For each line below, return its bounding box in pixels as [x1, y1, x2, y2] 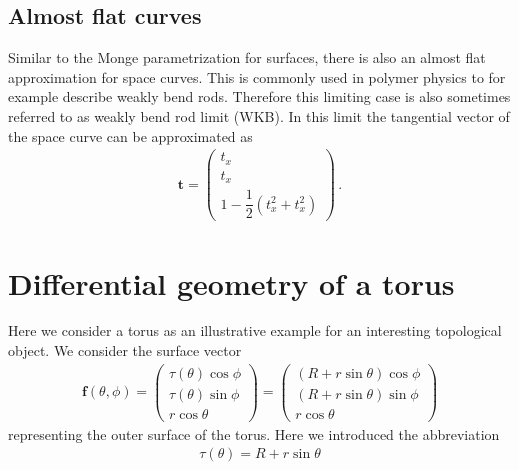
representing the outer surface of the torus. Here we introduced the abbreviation [8, 423, 500, 444]
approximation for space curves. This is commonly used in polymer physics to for [8, 66, 506, 87]
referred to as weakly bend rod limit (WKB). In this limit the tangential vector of [8, 105, 510, 126]
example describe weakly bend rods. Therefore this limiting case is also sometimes [8, 86, 511, 107]
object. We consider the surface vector [8, 340, 242, 361]
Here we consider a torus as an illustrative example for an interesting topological [8, 320, 502, 341]
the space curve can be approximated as [8, 125, 253, 146]
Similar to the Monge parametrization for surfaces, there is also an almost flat [8, 47, 486, 68]
